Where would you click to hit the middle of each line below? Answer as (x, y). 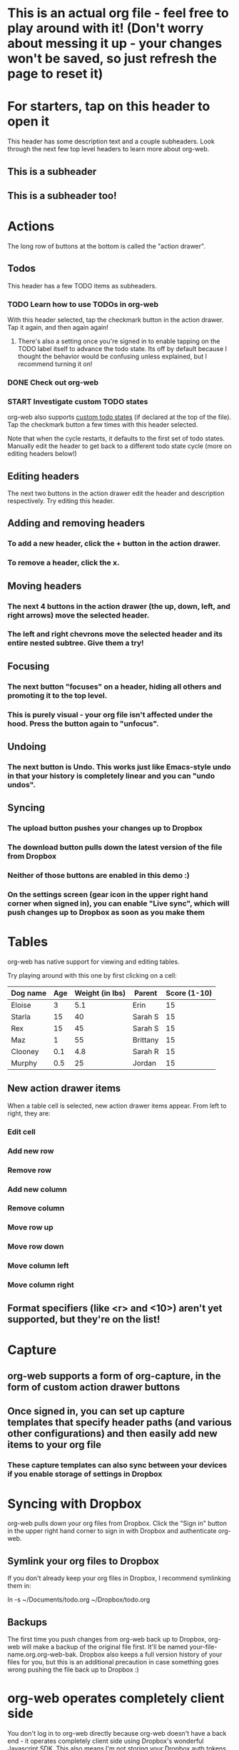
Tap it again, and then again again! (58, 327)
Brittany (146, 1040)
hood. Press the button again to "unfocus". (83, 724)
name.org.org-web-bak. (43, 1654)
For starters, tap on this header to (109, 107)
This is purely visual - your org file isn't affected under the (110, 714)
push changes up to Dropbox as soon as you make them (106, 913)
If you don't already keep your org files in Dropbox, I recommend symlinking (119, 1578)
